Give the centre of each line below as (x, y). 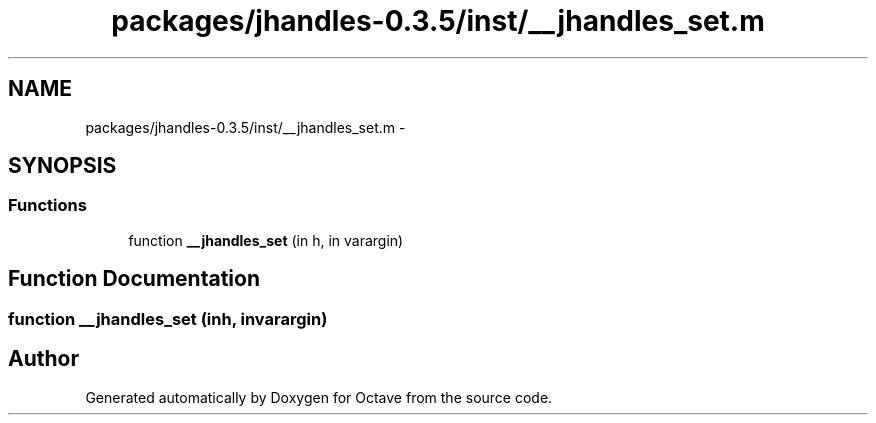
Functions (47, 205)
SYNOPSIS (62, 166)
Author (43, 359)
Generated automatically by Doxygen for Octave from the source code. (319, 397)
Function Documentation (134, 279)
